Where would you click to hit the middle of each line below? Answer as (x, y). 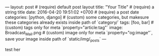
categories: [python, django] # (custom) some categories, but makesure (77, 17)
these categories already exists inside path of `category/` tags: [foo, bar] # (79, 22)
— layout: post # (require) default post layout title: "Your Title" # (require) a (79, 7)
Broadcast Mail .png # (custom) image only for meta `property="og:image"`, (79, 33)
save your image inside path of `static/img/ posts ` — (56, 39)
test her (13, 49)
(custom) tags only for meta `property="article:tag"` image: (64, 28)
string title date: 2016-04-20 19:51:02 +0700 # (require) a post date (72, 12)
